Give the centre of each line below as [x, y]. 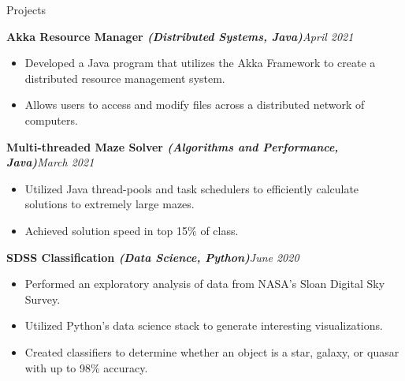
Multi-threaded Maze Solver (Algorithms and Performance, [173, 146]
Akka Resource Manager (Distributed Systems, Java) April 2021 [180, 36]
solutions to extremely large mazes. [110, 204]
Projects [26, 9]
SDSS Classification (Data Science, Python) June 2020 [153, 257]
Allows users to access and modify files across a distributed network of [195, 105]
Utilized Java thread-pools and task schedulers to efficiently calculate [192, 188]
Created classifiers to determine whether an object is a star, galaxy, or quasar [212, 351]
